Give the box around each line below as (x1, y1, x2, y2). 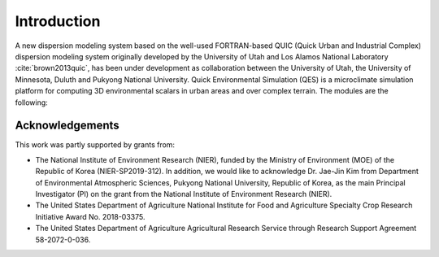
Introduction (15, 12, 101, 30)
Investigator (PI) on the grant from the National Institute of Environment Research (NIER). (35, 189, 333, 198)
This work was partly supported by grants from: (15, 140, 175, 150)
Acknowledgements (15, 119, 120, 133)
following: (15, 98, 48, 107)
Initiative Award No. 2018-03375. (35, 211, 146, 221)
